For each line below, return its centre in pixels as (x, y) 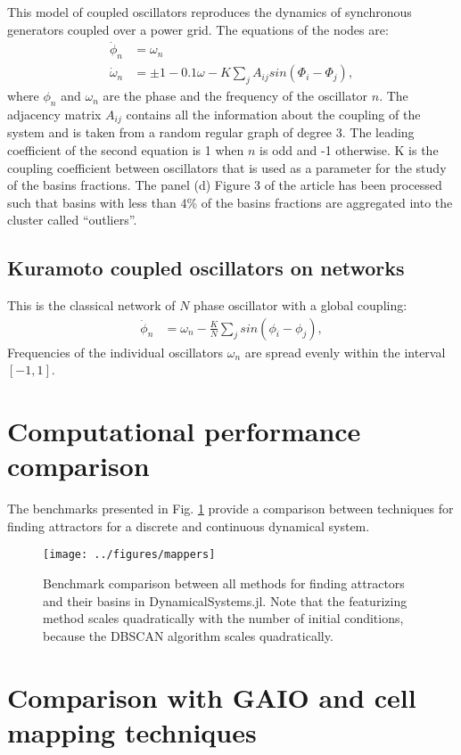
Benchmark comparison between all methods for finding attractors (224, 583)
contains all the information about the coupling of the (273, 114)
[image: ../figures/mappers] (129, 555)
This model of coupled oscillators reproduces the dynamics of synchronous (210, 12)
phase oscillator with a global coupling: (300, 305)
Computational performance (184, 431)
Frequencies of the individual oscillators (115, 352)
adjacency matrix (54, 114)
